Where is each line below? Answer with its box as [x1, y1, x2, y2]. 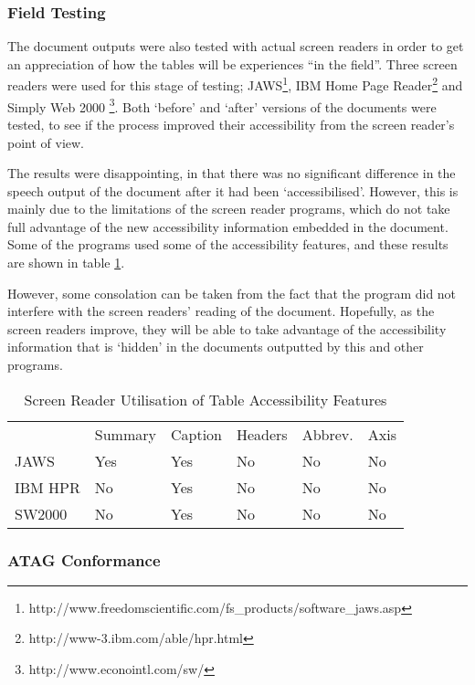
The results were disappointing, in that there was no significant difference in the [7, 163, 456, 183]
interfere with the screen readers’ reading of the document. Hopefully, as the [7, 301, 435, 321]
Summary [94, 423, 156, 445]
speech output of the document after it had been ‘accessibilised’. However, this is [7, 181, 459, 200]
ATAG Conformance [7, 548, 161, 571]
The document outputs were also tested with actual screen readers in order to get [7, 37, 464, 56]
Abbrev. [301, 423, 354, 445]
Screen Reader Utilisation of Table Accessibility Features [24, 388, 387, 410]
